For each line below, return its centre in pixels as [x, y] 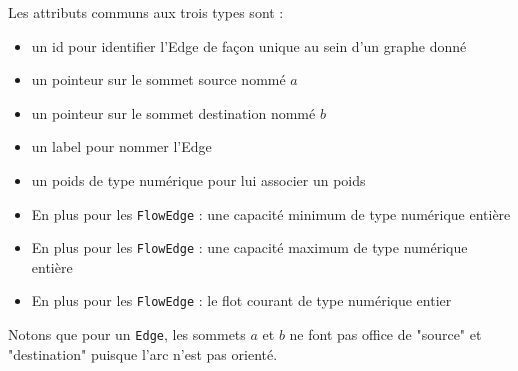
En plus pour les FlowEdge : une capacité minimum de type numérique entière [271, 213]
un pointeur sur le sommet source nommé [158, 79]
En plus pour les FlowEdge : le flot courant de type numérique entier [241, 300]
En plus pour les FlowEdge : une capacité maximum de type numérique [249, 247]
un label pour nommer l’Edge [121, 146]
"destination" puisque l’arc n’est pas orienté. [143, 353]
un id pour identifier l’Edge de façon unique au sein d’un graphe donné [249, 45]
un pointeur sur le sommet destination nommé [173, 112]
